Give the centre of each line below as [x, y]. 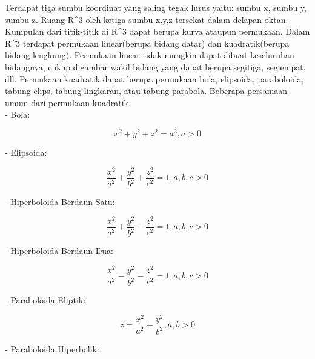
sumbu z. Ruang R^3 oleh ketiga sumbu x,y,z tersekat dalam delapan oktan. [147, 19]
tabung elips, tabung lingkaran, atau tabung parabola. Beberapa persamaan [146, 91]
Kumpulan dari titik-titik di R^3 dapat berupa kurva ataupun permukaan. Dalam [157, 31]
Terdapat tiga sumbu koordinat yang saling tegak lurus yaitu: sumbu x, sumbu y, [156, 7]
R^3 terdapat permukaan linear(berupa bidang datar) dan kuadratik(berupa [147, 43]
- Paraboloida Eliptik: [45, 300]
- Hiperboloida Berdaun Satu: [60, 202]
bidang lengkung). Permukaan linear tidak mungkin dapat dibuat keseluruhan [150, 55]
